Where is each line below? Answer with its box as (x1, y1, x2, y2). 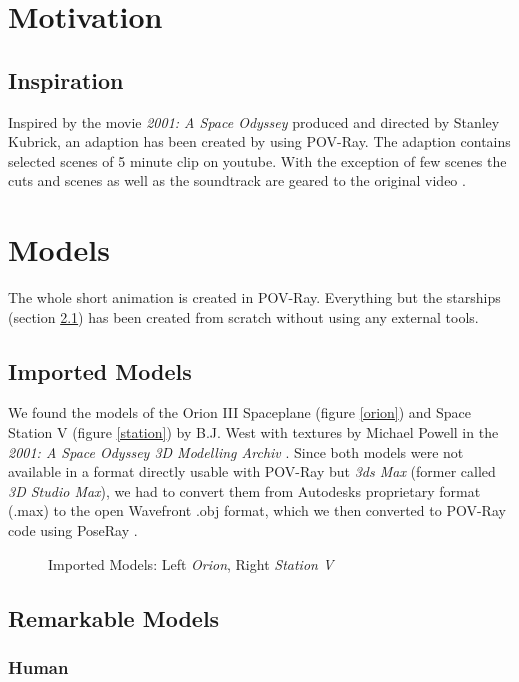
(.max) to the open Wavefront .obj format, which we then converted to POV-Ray (8, 500, 506, 521)
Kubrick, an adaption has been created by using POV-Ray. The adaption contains (8, 131, 511, 152)
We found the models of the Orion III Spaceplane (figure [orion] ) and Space (8, 402, 472, 423)
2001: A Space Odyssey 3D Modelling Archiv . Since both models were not (8, 441, 464, 462)
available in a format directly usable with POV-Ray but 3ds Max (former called (8, 461, 496, 482)
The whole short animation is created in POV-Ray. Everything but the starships (8, 287, 501, 308)
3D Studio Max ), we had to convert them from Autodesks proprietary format (8, 480, 481, 501)
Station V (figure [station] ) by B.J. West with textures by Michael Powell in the (8, 422, 499, 443)
